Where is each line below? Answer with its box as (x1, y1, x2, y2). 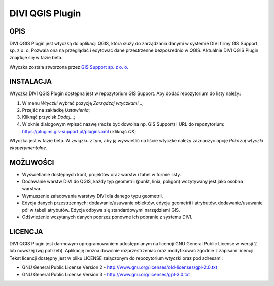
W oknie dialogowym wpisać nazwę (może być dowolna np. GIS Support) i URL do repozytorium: (22, 121, 225, 127)
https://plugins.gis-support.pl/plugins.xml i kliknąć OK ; (22, 129, 136, 135)
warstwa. (22, 185, 42, 192)
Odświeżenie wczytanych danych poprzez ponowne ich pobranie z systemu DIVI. (22, 214, 193, 220)
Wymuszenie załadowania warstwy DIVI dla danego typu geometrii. (22, 193, 163, 199)
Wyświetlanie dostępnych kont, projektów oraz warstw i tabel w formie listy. (22, 171, 181, 177)
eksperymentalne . (9, 145, 48, 151)
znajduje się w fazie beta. (9, 54, 63, 60)
